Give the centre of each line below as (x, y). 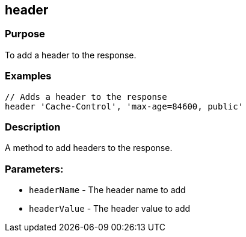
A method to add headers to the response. (89, 148)
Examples (28, 76)
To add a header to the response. (71, 55)
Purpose (25, 34)
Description (33, 127)
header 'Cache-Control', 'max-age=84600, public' (124, 106)
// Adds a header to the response (86, 97)
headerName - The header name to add (107, 190)
